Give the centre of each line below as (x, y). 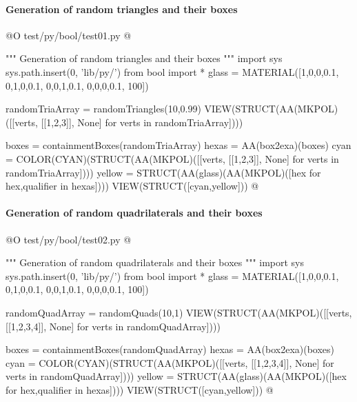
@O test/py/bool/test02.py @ (69, 239)
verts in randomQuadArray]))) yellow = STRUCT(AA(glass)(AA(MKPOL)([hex (176, 376)
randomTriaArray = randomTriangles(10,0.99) (103, 109)
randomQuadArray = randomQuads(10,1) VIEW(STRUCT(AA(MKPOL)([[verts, (179, 312)
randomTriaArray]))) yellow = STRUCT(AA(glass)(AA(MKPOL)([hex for (163, 172)
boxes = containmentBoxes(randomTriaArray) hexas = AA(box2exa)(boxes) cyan (178, 145)
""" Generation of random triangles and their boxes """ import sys (144, 58)
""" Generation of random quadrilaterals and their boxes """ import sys (155, 262)
